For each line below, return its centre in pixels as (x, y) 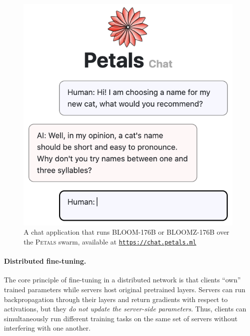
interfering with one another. (47, 328)
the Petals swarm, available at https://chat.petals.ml (110, 241)
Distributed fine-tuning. (45, 261)
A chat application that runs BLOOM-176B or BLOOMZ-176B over (126, 232)
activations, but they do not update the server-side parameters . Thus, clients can (125, 309)
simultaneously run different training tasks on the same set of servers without (121, 318)
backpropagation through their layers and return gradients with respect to (116, 299)
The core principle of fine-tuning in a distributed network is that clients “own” (123, 280)
